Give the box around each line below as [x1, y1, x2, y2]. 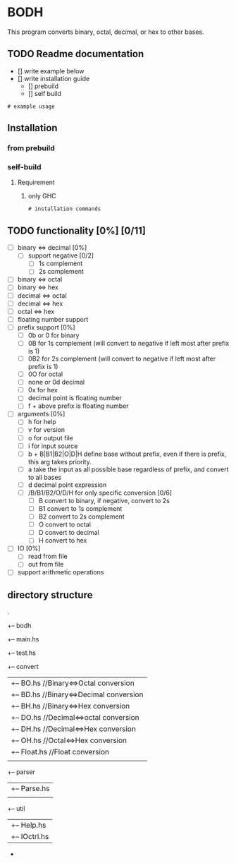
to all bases [27, 473, 62, 481]
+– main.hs [7, 635, 39, 644]
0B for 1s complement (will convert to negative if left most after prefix [27, 339, 230, 347]
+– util [7, 804, 25, 813]
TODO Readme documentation [7, 48, 144, 60]
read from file [27, 552, 68, 561]
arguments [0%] [17, 410, 66, 418]
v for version [27, 426, 66, 434]
